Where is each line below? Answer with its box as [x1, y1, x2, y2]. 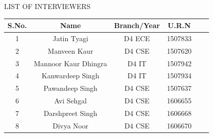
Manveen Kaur [48, 45, 93, 56]
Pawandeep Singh [43, 83, 97, 93]
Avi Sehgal [54, 95, 87, 106]
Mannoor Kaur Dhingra [34, 58, 107, 68]
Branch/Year [114, 20, 160, 31]
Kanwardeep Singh [42, 70, 99, 81]
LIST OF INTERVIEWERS [4, 1, 91, 11]
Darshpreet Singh [43, 108, 97, 118]
